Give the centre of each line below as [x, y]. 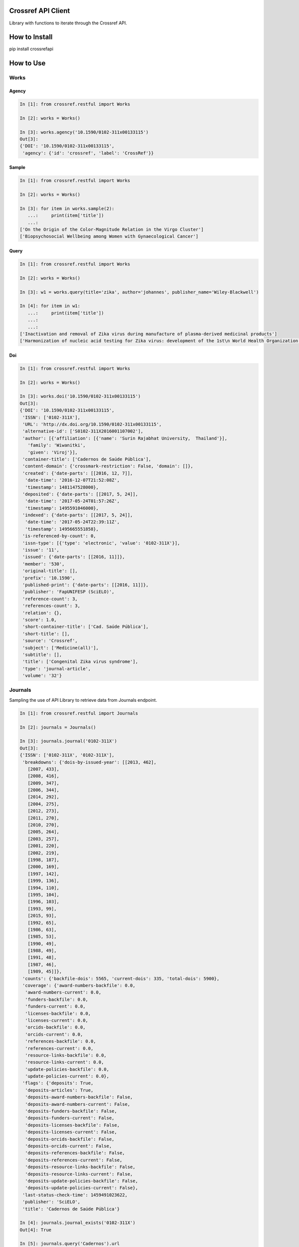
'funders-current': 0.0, [55, 1007]
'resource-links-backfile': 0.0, [66, 1055]
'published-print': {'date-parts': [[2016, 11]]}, [86, 585]
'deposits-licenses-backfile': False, [72, 1125]
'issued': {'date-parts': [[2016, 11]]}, [74, 557]
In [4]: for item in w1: [50, 306]
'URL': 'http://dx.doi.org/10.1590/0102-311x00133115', [92, 424]
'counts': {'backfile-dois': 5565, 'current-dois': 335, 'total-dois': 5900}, [121, 978]
